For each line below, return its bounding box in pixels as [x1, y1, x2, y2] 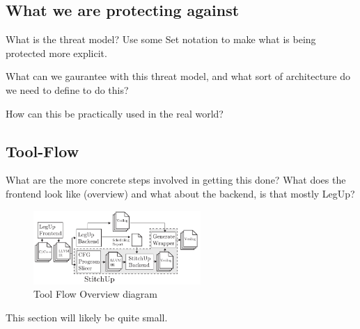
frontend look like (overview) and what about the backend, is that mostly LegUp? [6, 186, 355, 200]
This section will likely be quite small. [6, 310, 168, 325]
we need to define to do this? [6, 82, 129, 97]
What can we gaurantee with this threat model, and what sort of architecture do [6, 69, 351, 83]
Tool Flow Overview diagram [33, 287, 157, 301]
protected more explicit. [6, 45, 107, 60]
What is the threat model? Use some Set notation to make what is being [6, 32, 316, 47]
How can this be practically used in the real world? [6, 106, 224, 120]
